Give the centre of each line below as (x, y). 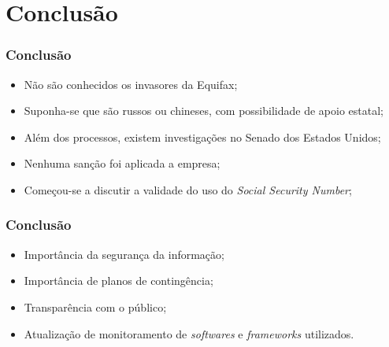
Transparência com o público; (95, 306)
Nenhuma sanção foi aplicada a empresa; (122, 163)
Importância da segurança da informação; (124, 254)
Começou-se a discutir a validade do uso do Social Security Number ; (188, 189)
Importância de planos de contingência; (119, 281)
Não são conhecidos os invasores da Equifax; (131, 84)
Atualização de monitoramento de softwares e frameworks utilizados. (189, 333)
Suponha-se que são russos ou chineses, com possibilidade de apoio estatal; (204, 111)
